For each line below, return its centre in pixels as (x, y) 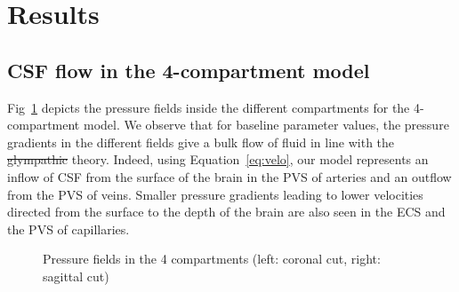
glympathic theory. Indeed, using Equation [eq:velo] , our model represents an (218, 159)
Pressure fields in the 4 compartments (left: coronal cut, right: (212, 259)
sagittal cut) (76, 276)
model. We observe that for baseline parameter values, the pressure (266, 125)
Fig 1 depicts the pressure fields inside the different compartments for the (209, 107)
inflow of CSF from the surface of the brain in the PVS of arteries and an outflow (229, 176)
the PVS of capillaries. (68, 229)
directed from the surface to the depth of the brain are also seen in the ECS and (226, 212)
